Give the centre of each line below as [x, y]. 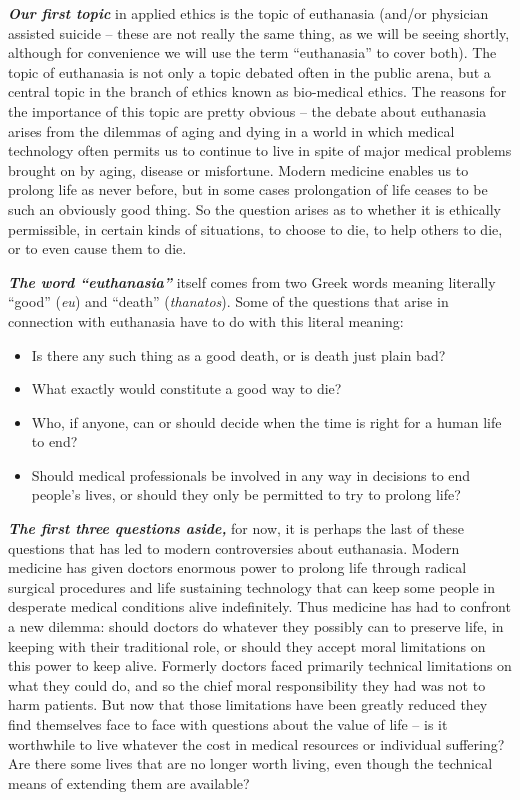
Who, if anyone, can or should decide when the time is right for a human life [266, 421]
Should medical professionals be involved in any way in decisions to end [251, 474]
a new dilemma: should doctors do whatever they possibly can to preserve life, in [256, 626]
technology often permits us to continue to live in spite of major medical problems [260, 150]
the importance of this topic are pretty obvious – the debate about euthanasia [247, 110]
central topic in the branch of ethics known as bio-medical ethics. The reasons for [257, 91]
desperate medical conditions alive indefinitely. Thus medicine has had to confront [259, 606]
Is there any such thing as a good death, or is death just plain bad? [238, 354]
